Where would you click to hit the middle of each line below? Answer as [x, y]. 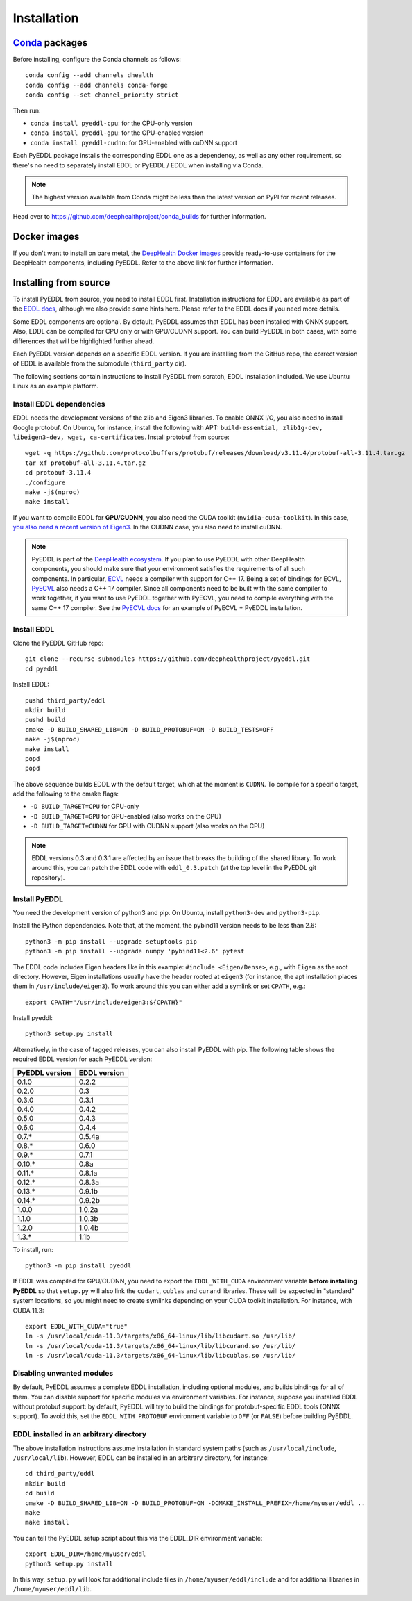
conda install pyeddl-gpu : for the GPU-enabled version [117, 133]
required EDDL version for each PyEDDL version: [83, 1059]
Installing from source [61, 282]
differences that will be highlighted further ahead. [84, 341]
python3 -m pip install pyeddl [78, 1266]
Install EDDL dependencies [59, 404]
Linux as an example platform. [56, 386]
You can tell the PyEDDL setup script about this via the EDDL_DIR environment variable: [138, 1538]
